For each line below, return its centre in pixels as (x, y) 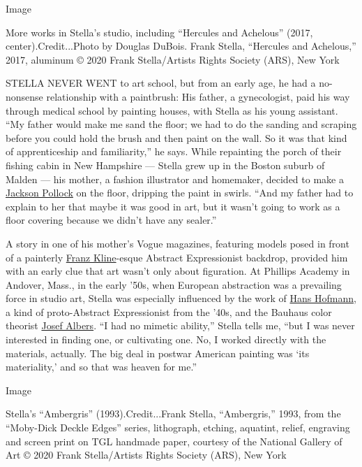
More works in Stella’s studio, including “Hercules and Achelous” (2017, (159, 32)
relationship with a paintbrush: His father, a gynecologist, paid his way (198, 96)
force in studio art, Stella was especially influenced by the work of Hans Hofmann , (181, 298)
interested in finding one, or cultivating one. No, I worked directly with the (166, 339)
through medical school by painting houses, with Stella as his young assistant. (172, 110)
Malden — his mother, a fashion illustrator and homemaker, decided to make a (175, 179)
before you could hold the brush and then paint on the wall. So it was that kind (176, 137)
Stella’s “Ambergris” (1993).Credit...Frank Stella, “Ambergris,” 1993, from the (173, 414)
